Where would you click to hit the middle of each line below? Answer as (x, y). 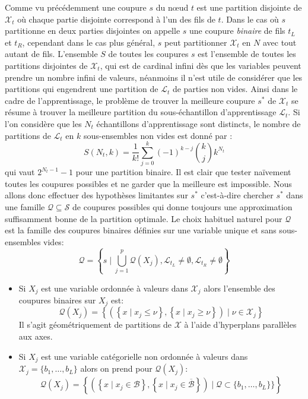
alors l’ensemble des (239, 288)
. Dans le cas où (250, 19)
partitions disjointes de (46, 65)
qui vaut (20, 172)
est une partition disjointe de (249, 7)
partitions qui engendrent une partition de (82, 89)
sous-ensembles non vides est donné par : (158, 135)
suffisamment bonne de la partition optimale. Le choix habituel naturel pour (144, 218)
